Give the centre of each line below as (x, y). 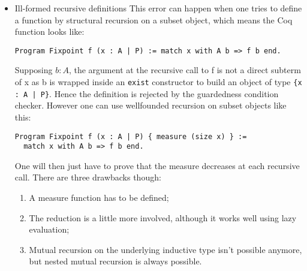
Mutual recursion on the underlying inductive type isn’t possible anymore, (165, 249)
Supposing (34, 70)
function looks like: (49, 31)
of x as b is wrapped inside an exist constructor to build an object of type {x (158, 82)
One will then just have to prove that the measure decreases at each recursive (157, 165)
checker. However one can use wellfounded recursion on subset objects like (151, 105)
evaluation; (49, 229)
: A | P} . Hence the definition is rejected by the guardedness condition (147, 93)
